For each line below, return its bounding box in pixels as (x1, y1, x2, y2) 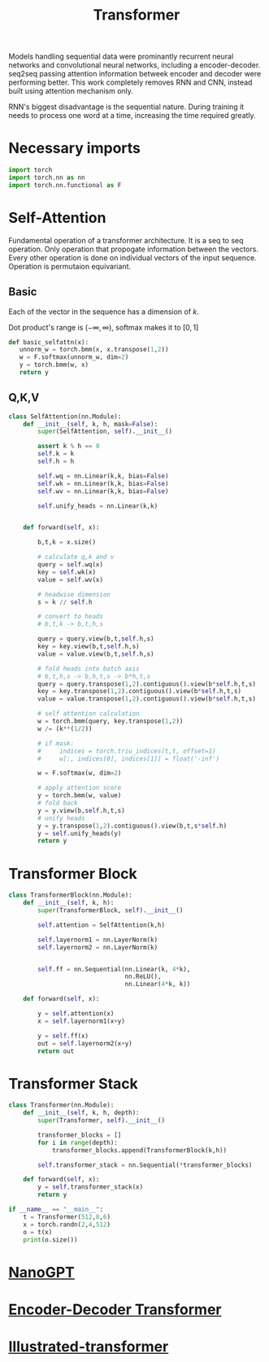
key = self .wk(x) (37, 568, 96, 576)
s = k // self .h (37, 598, 93, 606)
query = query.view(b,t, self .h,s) (37, 635, 154, 644)
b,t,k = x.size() (37, 539, 96, 547)
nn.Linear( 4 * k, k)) (124, 980, 191, 989)
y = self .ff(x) (37, 1032, 89, 1040)
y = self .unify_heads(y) (37, 829, 122, 837)
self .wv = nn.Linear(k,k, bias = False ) (37, 487, 169, 495)
